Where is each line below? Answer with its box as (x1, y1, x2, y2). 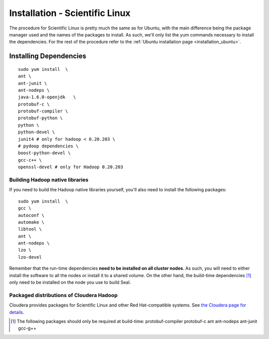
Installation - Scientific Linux (9, 7, 131, 18)
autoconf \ (18, 212, 45, 218)
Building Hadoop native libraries (9, 176, 89, 183)
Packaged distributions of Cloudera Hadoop (9, 292, 118, 299)
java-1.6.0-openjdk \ (18, 94, 76, 100)
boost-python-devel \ (18, 150, 71, 156)
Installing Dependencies (9, 52, 87, 60)
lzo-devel (18, 254, 42, 260)
